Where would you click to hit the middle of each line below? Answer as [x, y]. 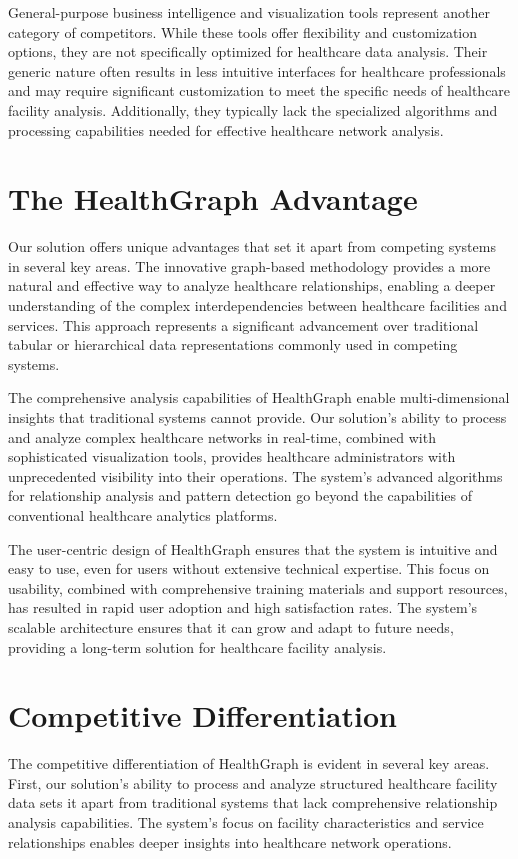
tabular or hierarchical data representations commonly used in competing [233, 344]
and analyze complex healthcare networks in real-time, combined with [222, 436]
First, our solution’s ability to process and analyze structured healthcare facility [253, 782]
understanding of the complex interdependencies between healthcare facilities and [257, 305]
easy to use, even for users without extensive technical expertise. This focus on [249, 568]
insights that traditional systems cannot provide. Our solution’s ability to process [257, 417]
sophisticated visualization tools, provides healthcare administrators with [232, 456]
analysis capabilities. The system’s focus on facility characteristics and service [246, 822]
